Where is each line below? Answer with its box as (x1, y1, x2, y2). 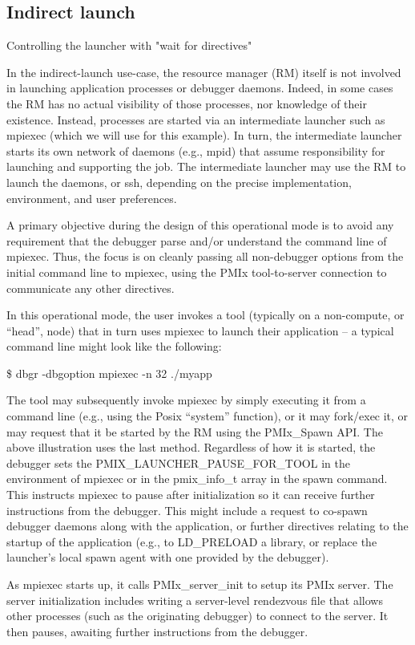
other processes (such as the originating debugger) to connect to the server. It (6, 607, 389, 624)
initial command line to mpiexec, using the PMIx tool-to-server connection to (6, 263, 387, 280)
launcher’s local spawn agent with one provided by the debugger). (6, 549, 329, 566)
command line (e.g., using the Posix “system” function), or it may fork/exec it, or (6, 408, 409, 424)
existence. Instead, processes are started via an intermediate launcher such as (6, 111, 385, 128)
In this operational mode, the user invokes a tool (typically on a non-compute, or (6, 306, 405, 323)
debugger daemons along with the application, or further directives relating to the (6, 517, 409, 534)
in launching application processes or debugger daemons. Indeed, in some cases (6, 79, 393, 96)
